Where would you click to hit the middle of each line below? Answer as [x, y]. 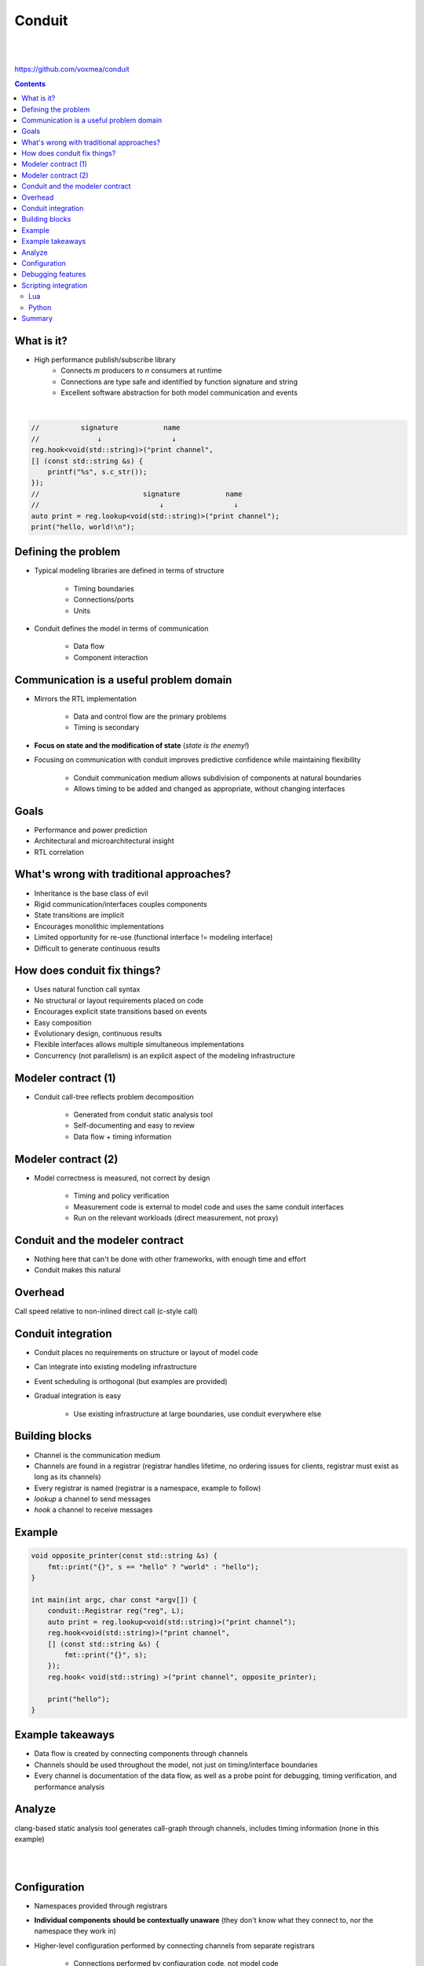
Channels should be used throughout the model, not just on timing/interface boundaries [176, 1765]
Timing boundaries [104, 588]
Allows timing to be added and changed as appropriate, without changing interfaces [209, 788]
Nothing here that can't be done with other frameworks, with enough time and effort [170, 1259]
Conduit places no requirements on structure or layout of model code [146, 1353]
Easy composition [63, 1022]
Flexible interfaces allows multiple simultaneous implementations [139, 1044]
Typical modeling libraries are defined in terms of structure [129, 571]
